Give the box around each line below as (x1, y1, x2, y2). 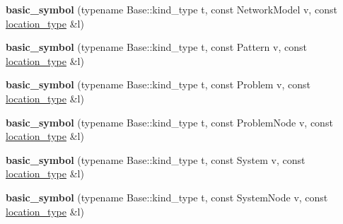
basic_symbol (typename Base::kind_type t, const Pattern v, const (6, 40, 307, 54)
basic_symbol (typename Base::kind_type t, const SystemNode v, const (6, 189, 328, 204)
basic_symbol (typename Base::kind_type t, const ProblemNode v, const (6, 114, 333, 129)
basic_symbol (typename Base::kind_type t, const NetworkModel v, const (6, 2, 337, 16)
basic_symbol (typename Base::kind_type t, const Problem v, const (6, 77, 310, 92)
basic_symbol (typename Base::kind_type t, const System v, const (6, 152, 306, 167)
